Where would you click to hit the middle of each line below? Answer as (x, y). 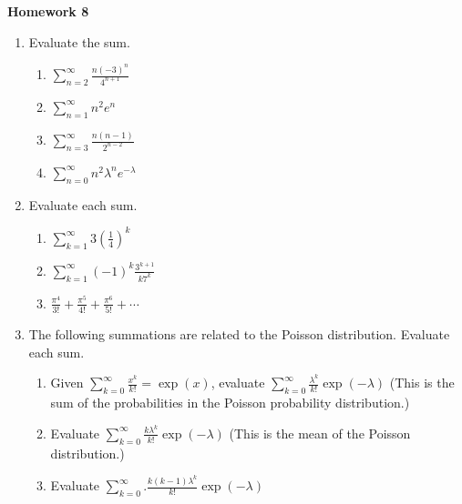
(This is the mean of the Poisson (320, 433)
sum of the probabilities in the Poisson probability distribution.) (230, 403)
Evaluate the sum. (79, 41)
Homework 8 (48, 11)
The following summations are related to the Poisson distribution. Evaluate (239, 334)
